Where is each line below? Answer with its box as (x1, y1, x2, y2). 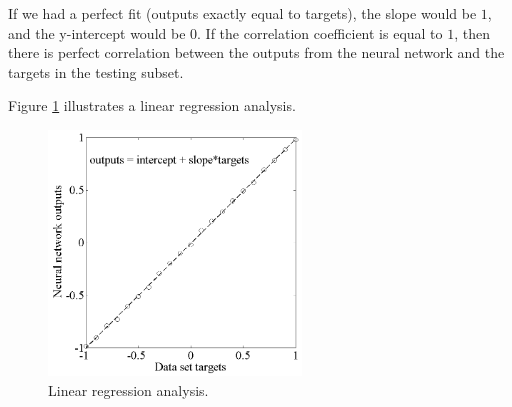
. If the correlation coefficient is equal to (197, 22, 443, 43)
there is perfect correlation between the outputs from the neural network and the (8, 42, 505, 63)
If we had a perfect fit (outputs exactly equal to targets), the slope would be (8, 3, 477, 23)
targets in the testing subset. (8, 61, 184, 82)
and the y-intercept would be (8, 22, 186, 43)
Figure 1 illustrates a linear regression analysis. (8, 95, 296, 116)
